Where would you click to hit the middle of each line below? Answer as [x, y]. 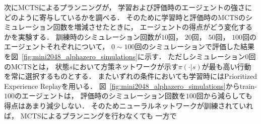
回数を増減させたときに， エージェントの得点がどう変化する [153, 27]
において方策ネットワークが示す [125, 66]
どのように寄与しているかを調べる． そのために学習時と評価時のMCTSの [125, 17]
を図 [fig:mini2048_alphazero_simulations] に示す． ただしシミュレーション [125, 56]
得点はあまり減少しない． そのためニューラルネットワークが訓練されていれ [129, 105]
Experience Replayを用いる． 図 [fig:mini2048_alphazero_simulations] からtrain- [130, 86]
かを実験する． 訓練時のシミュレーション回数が [83, 36]
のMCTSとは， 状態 [37, 66]
